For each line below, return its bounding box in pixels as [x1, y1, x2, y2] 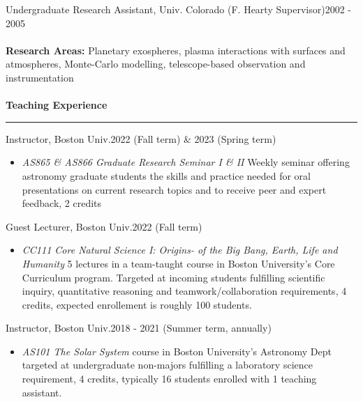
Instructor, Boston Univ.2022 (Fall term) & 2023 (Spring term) [6, 131, 276, 146]
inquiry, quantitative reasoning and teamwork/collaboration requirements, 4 [22, 284, 347, 298]
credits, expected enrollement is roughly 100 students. [22, 297, 252, 311]
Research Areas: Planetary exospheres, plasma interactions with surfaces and [6, 42, 346, 57]
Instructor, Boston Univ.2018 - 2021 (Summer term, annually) [6, 320, 272, 335]
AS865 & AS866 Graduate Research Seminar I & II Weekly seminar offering [22, 155, 350, 169]
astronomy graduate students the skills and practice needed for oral [22, 168, 311, 183]
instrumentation [6, 70, 74, 84]
